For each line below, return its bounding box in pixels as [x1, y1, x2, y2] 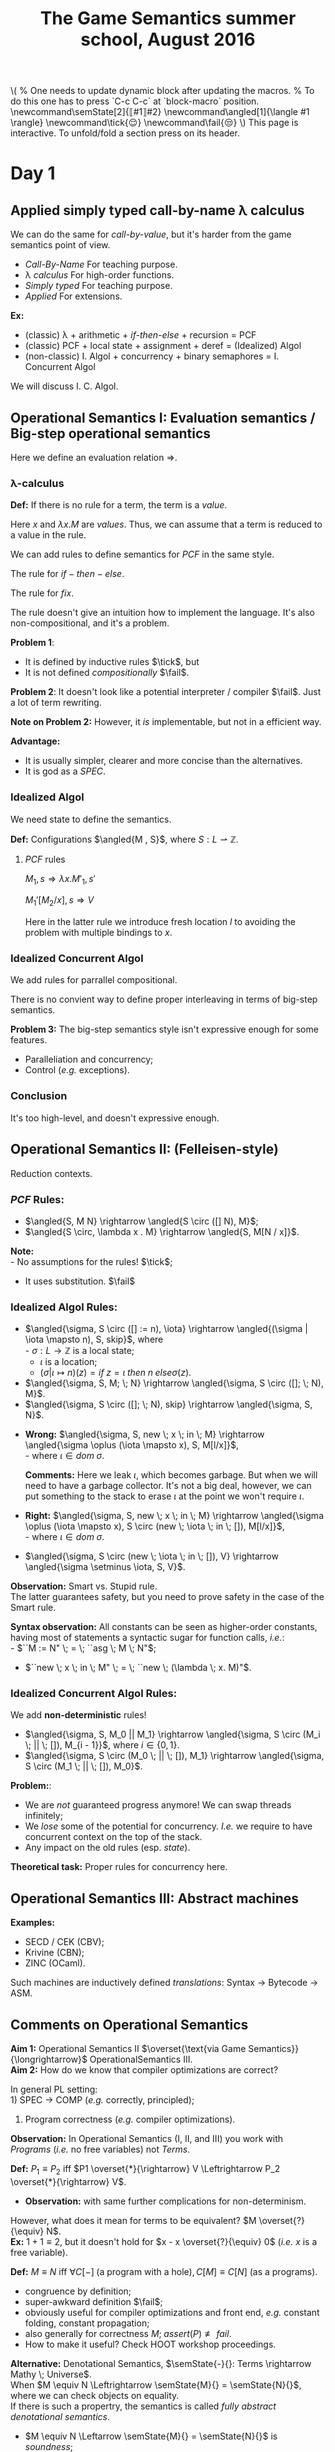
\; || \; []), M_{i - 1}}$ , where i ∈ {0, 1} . [24, 1739, 180, 1751]
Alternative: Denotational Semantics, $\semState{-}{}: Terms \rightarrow [10, 2357, 312, 2369]
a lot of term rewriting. [10, 697, 102, 709]
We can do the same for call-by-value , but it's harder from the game [10, 228, 292, 241]
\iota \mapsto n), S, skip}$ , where [24, 1333, 164, 1346]
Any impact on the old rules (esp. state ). [24, 1842, 191, 1854]
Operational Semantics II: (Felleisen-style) [10, 1141, 279, 1158]
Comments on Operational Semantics [10, 2016, 249, 2033]
